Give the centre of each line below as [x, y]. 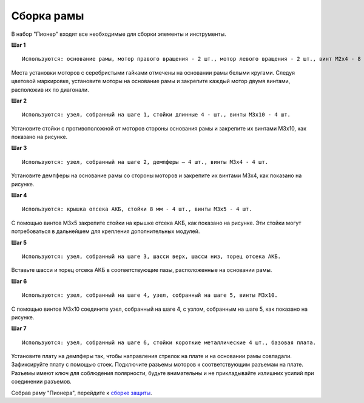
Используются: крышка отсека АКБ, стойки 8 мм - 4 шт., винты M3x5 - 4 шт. [137, 209]
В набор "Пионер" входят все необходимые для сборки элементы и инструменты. [119, 34]
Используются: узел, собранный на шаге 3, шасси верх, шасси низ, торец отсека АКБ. [152, 256]
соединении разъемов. [42, 382]
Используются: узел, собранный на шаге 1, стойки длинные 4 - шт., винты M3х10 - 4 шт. [157, 115]
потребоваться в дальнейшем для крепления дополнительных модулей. [106, 231]
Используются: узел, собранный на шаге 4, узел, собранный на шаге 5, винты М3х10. [150, 295]
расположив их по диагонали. [50, 90]
